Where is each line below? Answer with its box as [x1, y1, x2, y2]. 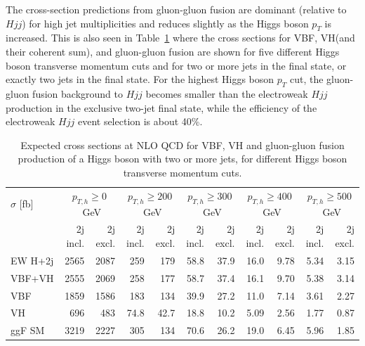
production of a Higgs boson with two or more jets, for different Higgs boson [18, 151, 347, 166]
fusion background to [32, 86, 123, 101]
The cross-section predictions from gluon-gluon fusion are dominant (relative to [6, 2, 347, 16]
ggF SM [11, 323, 45, 338]
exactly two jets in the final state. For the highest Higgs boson [6, 72, 274, 86]
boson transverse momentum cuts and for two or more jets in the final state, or [6, 58, 347, 72]
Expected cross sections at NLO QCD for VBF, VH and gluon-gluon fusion [20, 137, 345, 152]
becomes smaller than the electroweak [145, 86, 308, 101]
